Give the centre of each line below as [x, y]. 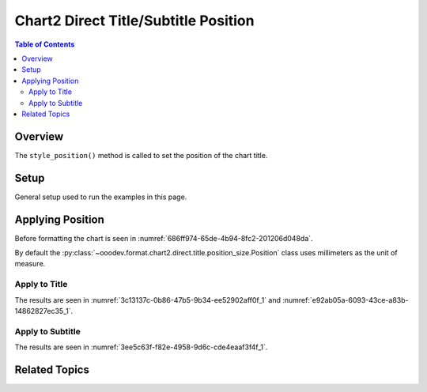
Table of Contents [45, 44]
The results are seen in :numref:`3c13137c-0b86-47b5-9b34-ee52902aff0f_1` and [147, 300]
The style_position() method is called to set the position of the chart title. [141, 155]
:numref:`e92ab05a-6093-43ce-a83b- [345, 300]
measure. [30, 264]
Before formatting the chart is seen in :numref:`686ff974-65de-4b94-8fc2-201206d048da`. [164, 238]
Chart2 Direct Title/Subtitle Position [134, 21]
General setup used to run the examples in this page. [101, 197]
